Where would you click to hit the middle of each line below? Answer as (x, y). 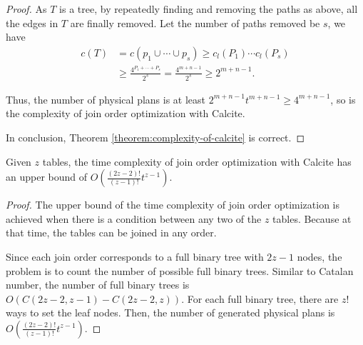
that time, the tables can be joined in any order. (111, 232)
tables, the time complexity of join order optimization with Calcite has (197, 161)
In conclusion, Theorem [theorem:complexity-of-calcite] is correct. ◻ (155, 137)
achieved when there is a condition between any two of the (134, 218)
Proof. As (26, 9)
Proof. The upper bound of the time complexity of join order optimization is (173, 205)
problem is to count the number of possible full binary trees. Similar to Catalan (180, 270)
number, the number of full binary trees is (98, 285)
